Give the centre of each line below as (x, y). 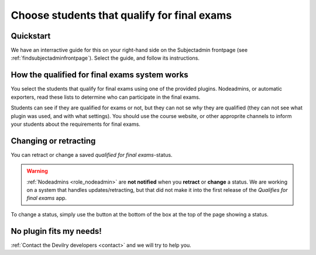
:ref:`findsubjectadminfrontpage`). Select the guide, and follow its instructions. (105, 58)
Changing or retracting (53, 141)
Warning (37, 171)
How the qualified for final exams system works (99, 75)
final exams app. (47, 198)
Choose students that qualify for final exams (121, 15)
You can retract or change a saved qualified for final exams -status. (92, 154)
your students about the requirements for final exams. (75, 124)
